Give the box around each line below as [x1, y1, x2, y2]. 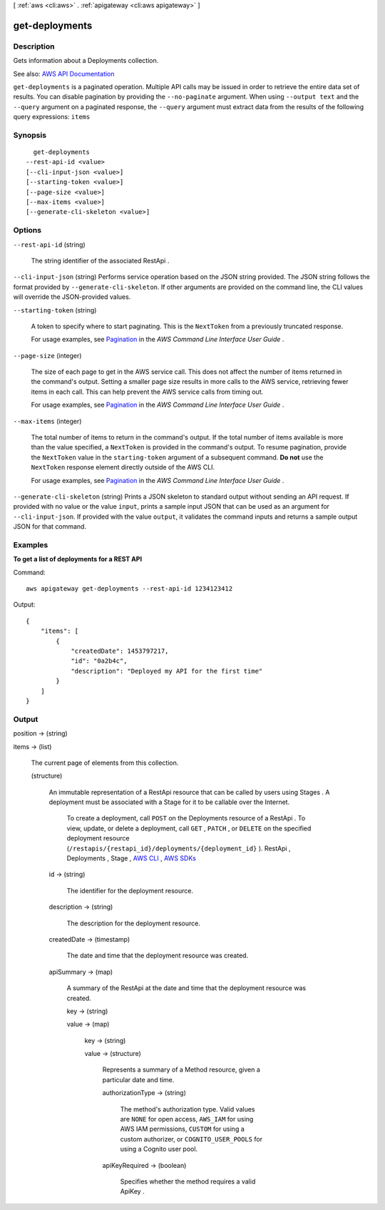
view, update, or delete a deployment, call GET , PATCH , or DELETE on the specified [66, 824, 312, 833]
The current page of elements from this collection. [31, 758, 179, 767]
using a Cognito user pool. [120, 1145, 198, 1154]
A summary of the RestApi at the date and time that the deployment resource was [66, 984, 307, 992]
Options [13, 225, 42, 235]
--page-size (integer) [13, 351, 82, 360]
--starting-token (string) [13, 305, 97, 314]
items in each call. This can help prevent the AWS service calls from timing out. [31, 387, 264, 396]
